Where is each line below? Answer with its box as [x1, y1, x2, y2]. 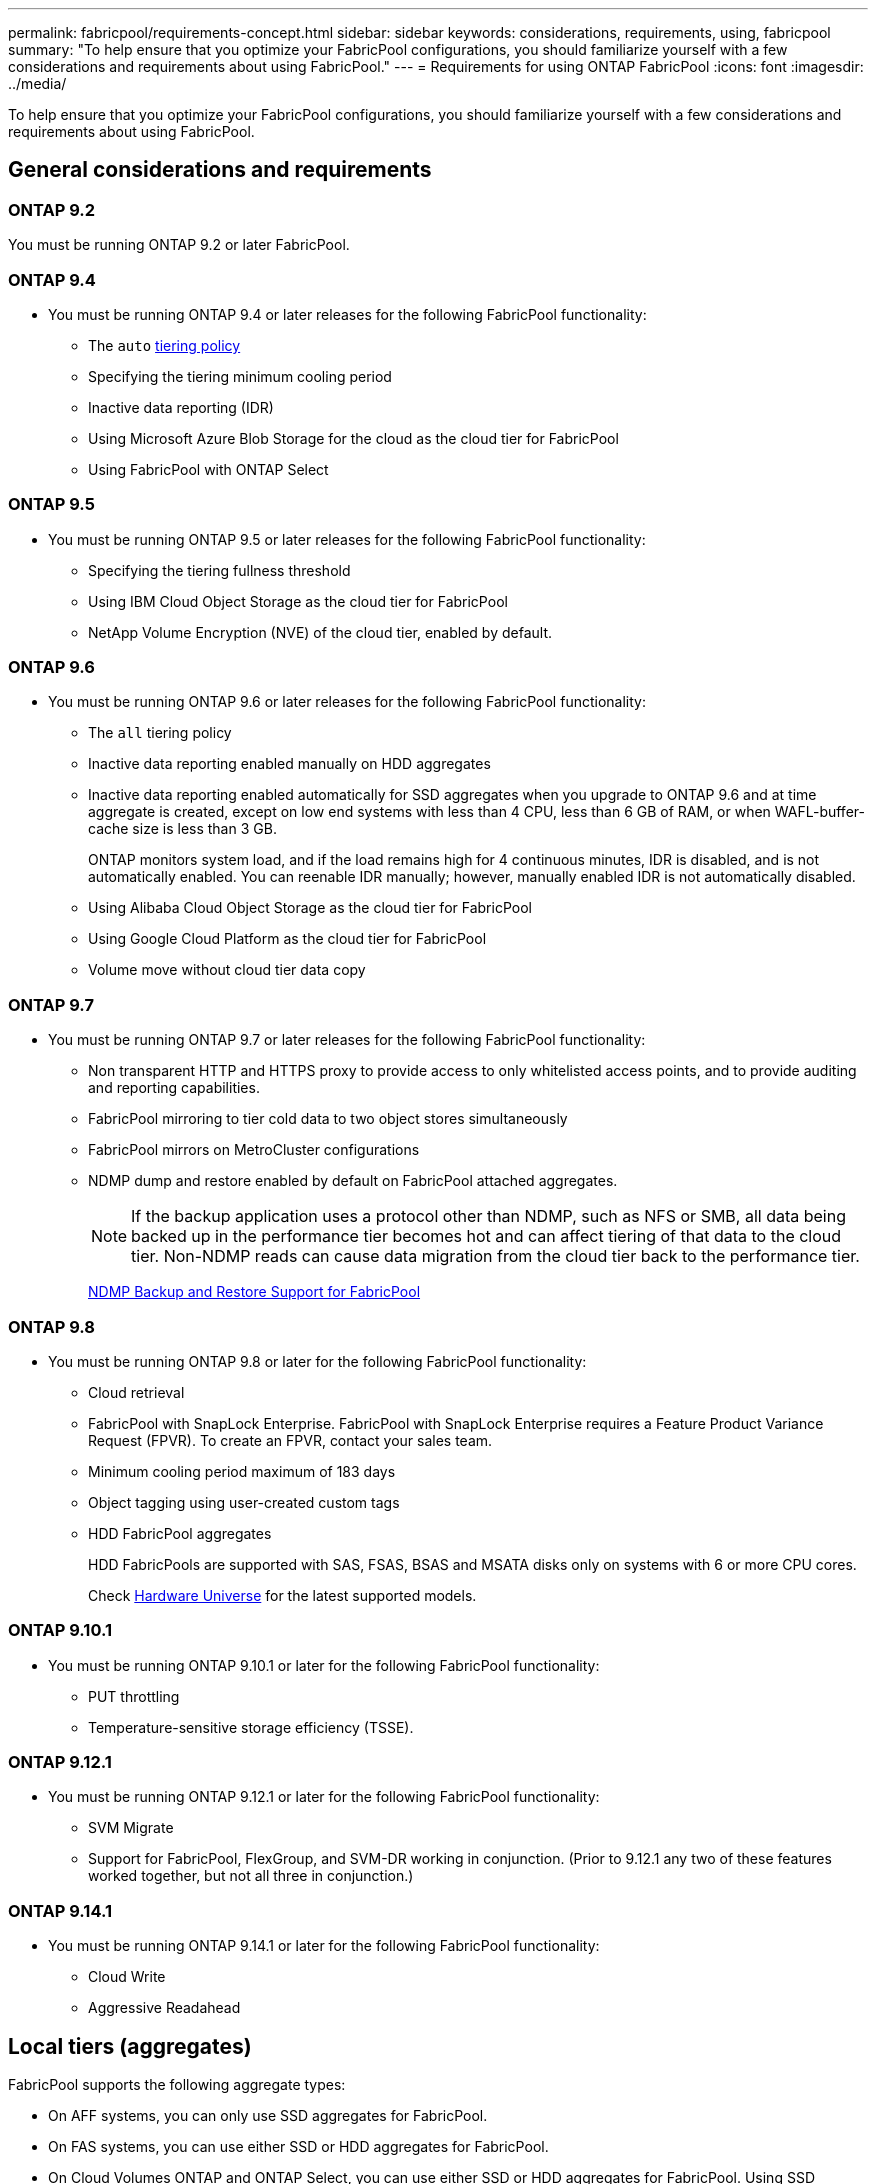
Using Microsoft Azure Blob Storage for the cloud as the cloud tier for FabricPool [88, 429, 619, 447]
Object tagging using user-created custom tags [88, 1493, 400, 1511]
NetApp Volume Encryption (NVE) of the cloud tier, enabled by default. [88, 623, 552, 641]
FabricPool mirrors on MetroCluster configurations [88, 1141, 420, 1159]
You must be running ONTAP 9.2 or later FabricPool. [8, 236, 350, 254]
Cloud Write [88, 1968, 166, 1986]
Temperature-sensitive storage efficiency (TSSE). [88, 1718, 414, 1736]
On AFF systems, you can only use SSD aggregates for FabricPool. [48, 2107, 488, 2125]
